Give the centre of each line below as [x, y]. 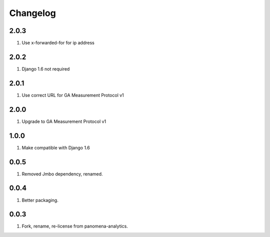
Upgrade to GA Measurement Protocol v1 [64, 121]
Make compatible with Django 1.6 [56, 147]
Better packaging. [40, 200]
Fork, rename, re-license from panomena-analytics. [75, 226]
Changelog [32, 13]
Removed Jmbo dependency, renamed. [62, 174]
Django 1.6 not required [46, 69]
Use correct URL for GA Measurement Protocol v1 [73, 95]
